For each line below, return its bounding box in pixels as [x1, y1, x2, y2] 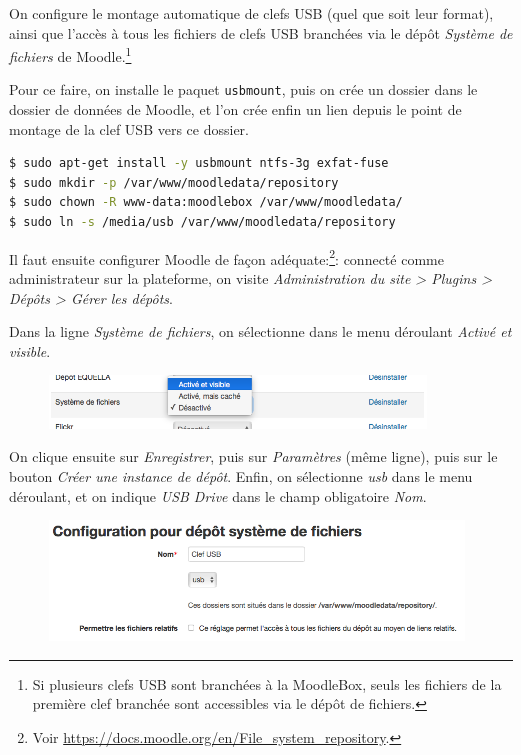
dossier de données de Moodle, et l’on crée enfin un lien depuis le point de [9, 99, 462, 120]
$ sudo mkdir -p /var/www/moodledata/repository [9, 175, 339, 190]
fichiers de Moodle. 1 [9, 43, 132, 66]
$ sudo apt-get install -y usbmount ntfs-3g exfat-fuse [9, 156, 389, 171]
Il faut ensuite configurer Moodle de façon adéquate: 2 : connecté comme [9, 245, 444, 269]
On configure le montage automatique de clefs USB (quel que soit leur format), [9, 3, 494, 23]
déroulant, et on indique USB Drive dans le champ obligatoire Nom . [9, 485, 427, 506]
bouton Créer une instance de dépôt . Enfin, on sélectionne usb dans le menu [9, 466, 473, 486]
